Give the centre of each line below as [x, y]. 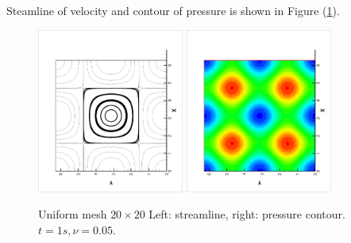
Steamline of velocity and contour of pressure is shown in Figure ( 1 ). [173, 10]
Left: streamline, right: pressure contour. [247, 214]
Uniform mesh [73, 214]
